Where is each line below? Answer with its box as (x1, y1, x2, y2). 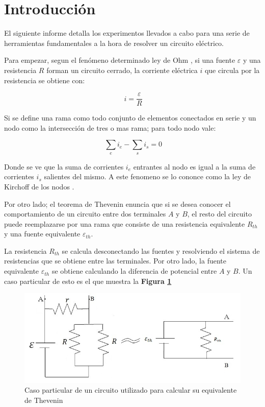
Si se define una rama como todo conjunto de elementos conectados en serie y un (4, 112, 256, 123)
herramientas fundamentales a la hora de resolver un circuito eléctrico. (4, 37, 224, 48)
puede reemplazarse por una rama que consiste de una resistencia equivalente (4, 218, 245, 229)
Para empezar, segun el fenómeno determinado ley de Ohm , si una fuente (4, 55, 235, 65)
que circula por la (204, 64, 260, 75)
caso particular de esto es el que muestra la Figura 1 (4, 275, 172, 286)
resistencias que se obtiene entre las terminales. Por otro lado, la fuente (4, 255, 226, 266)
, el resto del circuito (187, 208, 252, 219)
